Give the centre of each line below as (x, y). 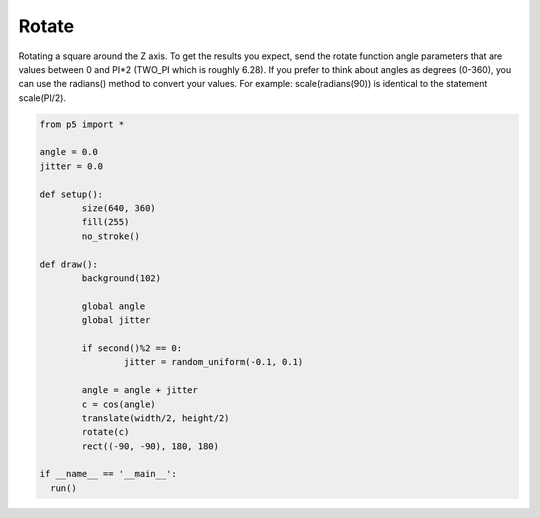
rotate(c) (105, 432)
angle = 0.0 (69, 152)
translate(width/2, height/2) (155, 418)
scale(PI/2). (42, 97)
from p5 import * (82, 124)
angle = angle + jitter (140, 390)
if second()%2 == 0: (132, 348)
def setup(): (71, 194)
